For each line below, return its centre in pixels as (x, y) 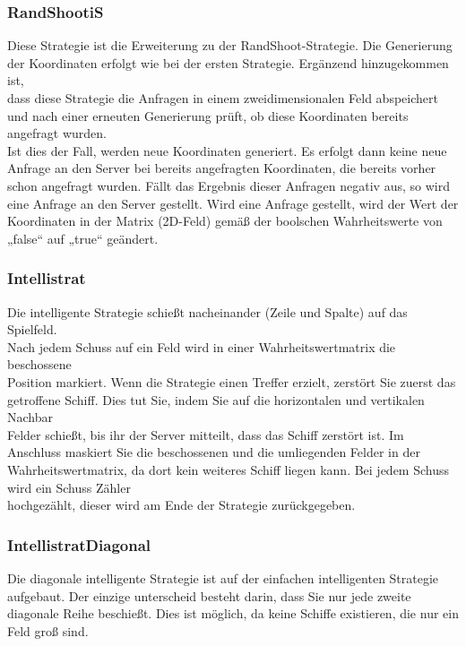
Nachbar (30, 417)
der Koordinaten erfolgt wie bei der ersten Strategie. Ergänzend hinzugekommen (228, 62)
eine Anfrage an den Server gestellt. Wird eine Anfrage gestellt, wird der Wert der (233, 203)
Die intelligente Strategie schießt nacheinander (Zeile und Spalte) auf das (207, 311)
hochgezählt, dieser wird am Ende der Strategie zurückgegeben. (181, 505)
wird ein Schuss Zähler (69, 487)
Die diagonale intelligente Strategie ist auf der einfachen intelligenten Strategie (223, 577)
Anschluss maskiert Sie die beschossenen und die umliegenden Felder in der (214, 452)
